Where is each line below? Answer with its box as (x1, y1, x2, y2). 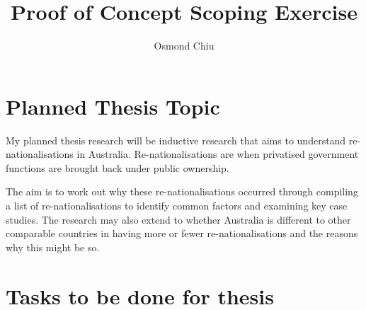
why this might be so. (6, 239, 100, 254)
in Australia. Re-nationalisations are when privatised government (76, 147, 359, 161)
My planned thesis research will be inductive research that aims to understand (6, 132, 346, 147)
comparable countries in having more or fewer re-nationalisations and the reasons (6, 226, 358, 241)
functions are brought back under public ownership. (6, 160, 229, 175)
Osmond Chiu (154, 38, 215, 53)
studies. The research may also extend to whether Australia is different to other (6, 212, 351, 226)
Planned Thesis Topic (6, 91, 220, 120)
